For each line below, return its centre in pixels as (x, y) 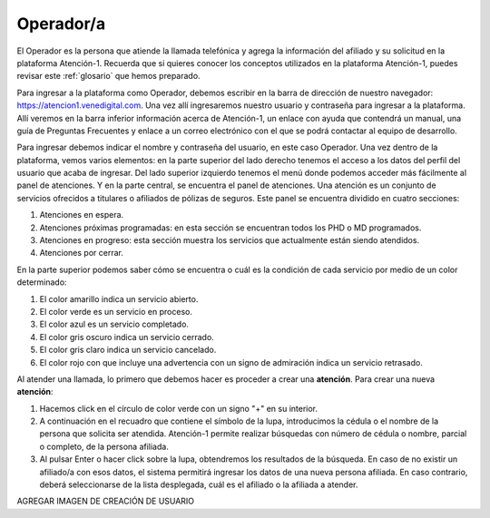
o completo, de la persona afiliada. (104, 446)
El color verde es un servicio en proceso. (116, 311)
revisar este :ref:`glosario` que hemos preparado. (108, 76)
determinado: (42, 282)
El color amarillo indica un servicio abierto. (119, 298)
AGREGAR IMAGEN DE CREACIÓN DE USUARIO (106, 501)
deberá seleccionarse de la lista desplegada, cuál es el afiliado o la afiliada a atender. (199, 484)
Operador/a (61, 24)
